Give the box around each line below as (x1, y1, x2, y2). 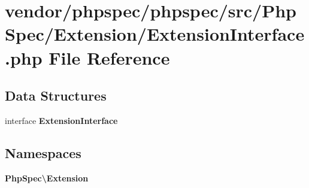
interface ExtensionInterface (5, 114, 118, 126)
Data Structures (5, 86, 107, 105)
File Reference (49, 45, 170, 69)
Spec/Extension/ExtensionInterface (5, 22, 305, 46)
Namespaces (5, 143, 81, 162)
